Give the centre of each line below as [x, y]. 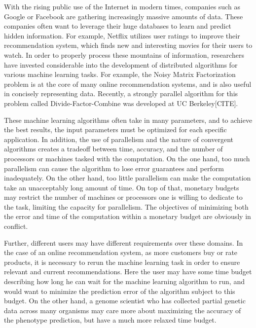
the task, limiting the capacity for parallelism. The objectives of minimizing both [126, 206]
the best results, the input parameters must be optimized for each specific [115, 129]
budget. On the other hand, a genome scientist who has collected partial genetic [125, 301]
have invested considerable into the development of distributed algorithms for [121, 64]
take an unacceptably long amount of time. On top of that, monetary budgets [122, 187]
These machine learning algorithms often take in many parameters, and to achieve [128, 120]
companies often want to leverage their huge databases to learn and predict [118, 26]
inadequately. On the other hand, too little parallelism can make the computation [128, 178]
